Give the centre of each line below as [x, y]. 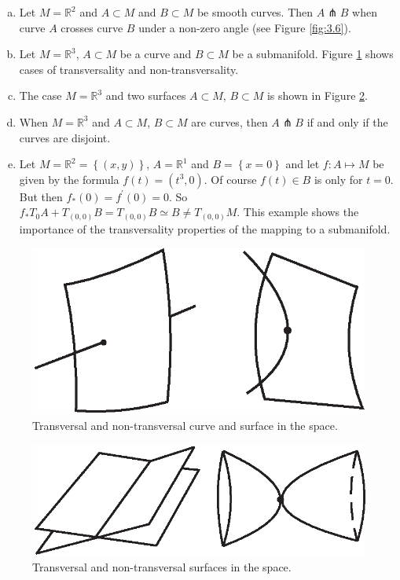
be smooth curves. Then [255, 12]
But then [41, 196]
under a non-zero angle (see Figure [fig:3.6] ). [245, 27]
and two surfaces [146, 95]
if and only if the [347, 121]
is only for [338, 179]
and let [303, 164]
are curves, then [229, 121]
